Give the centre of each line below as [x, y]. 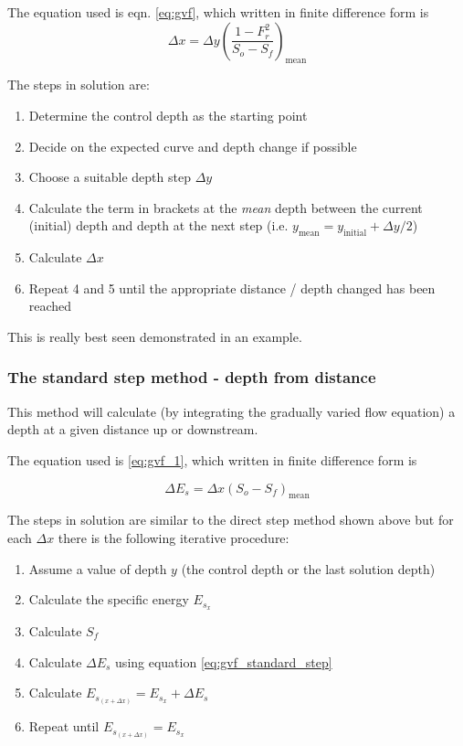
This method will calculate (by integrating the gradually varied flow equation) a [231, 411]
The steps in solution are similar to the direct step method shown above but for [231, 520]
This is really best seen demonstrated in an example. [155, 336]
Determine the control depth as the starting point [168, 115]
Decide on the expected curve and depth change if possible [193, 146]
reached [50, 306]
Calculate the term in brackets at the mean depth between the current [226, 207]
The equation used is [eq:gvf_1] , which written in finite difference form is [212, 459]
